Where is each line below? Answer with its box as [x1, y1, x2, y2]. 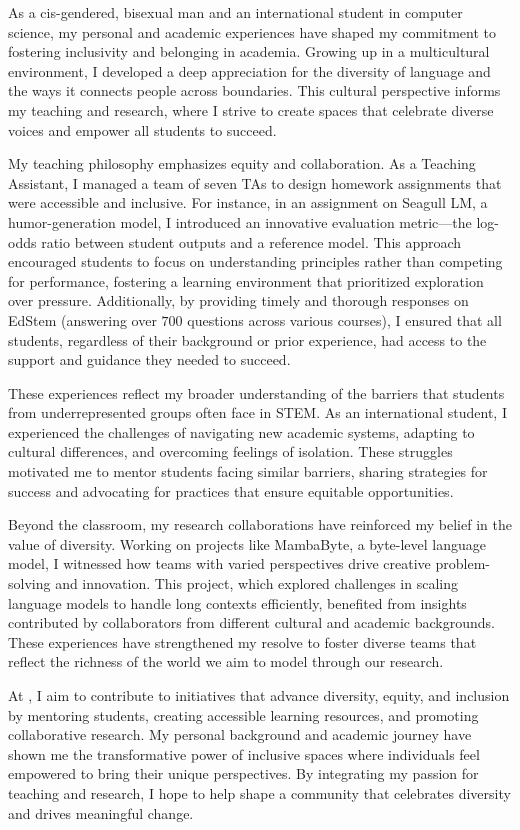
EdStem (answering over [8, 309, 157, 330]
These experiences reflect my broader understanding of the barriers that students [8, 382, 505, 403]
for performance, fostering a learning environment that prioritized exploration [8, 270, 484, 291]
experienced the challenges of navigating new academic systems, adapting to [8, 421, 475, 442]
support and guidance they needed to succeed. [8, 349, 291, 370]
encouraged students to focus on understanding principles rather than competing [8, 251, 503, 272]
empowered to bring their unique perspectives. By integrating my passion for [8, 763, 479, 784]
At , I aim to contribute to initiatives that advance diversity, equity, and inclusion [8, 685, 510, 705]
